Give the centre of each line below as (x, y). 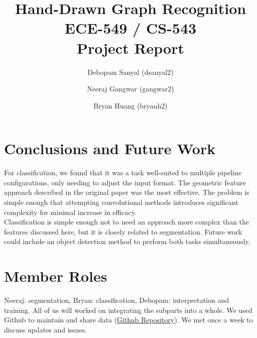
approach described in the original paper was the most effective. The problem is (127, 192)
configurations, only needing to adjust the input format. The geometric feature (125, 182)
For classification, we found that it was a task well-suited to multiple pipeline (123, 173)
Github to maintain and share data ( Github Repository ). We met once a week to (128, 320)
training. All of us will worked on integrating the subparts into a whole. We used (128, 310)
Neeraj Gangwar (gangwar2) (131, 89)
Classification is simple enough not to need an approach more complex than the (127, 222)
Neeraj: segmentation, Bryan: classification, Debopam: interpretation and (117, 300)
